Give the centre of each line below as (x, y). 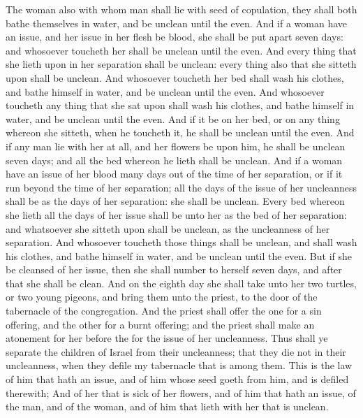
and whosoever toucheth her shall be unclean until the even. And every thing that (181, 50)
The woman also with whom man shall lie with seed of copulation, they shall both (181, 9)
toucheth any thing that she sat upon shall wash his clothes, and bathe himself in (180, 105)
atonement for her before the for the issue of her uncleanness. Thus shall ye (167, 338)
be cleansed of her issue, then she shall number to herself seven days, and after (174, 269)
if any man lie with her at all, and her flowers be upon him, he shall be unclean (176, 146)
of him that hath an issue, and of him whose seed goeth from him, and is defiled (177, 379)
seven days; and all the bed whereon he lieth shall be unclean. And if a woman (174, 160)
